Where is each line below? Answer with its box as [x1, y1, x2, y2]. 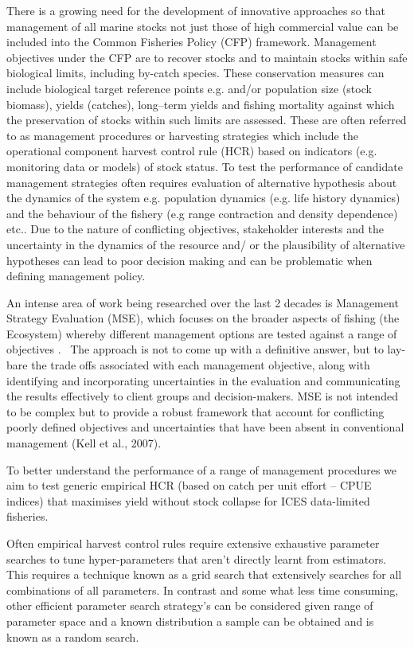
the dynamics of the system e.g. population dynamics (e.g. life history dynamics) [6, 189, 400, 206]
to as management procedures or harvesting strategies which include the [6, 127, 358, 143]
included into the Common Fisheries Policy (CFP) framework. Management [6, 33, 377, 50]
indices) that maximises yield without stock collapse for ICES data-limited [6, 492, 370, 509]
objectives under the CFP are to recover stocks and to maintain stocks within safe [6, 49, 408, 65]
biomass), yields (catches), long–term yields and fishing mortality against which [6, 96, 395, 112]
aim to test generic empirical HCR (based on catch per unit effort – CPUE [6, 477, 372, 494]
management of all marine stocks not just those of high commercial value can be [6, 18, 399, 34]
